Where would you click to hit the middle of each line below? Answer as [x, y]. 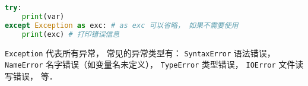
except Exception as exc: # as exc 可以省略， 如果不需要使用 [122, 25]
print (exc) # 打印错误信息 [71, 34]
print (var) [43, 16]
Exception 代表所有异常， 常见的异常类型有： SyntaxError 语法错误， [140, 52]
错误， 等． [35, 76]
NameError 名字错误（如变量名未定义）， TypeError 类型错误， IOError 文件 [150, 64]
